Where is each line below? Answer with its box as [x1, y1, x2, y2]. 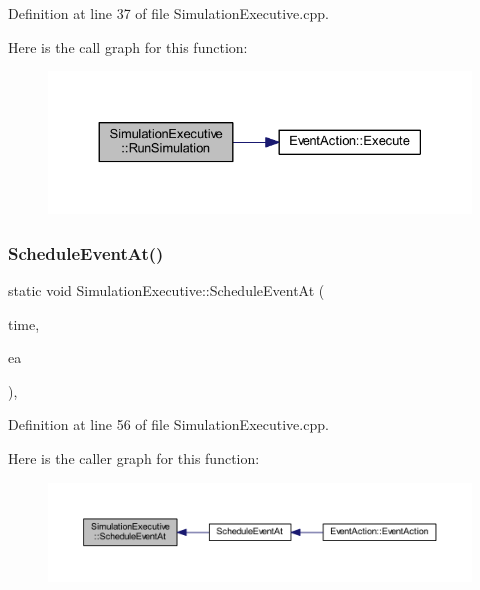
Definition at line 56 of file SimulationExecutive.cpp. [8, 414, 329, 435]
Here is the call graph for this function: [8, 36, 248, 57]
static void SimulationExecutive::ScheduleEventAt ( [8, 279, 325, 300]
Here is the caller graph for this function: [8, 447, 260, 468]
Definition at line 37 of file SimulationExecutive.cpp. [8, 3, 329, 23]
